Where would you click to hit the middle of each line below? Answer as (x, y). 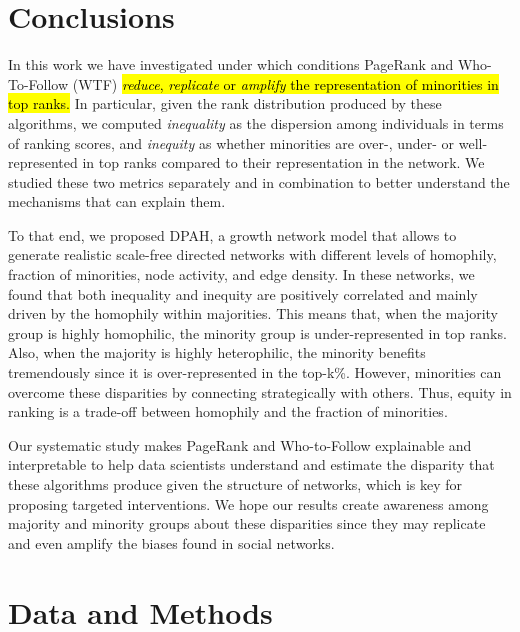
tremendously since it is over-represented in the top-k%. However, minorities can (255, 372)
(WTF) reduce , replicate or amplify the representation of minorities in (285, 83)
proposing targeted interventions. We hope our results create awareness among (248, 503)
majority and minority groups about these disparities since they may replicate (247, 523)
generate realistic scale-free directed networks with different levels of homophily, (252, 254)
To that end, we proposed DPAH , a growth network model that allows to (232, 234)
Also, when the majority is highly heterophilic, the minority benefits (217, 352)
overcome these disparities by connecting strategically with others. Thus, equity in (260, 391)
